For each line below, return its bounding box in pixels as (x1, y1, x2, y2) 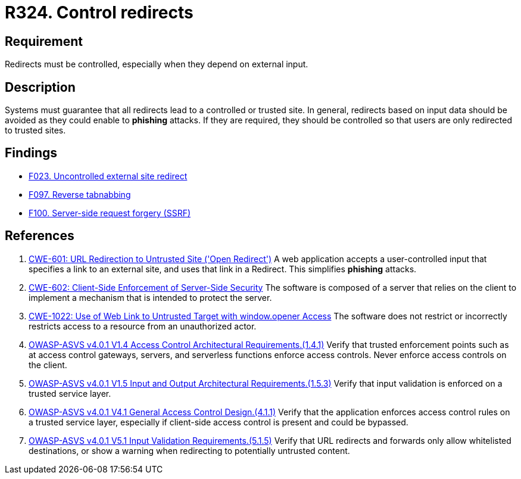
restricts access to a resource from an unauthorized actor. (29, 321, 257, 331)
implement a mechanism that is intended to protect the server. (29, 292, 272, 303)
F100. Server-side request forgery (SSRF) (29, 207, 191, 218)
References (5, 228, 74, 244)
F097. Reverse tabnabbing (29, 189, 131, 200)
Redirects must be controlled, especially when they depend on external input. (5, 59, 308, 70)
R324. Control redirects (5, 2, 194, 23)
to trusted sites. (5, 125, 66, 136)
